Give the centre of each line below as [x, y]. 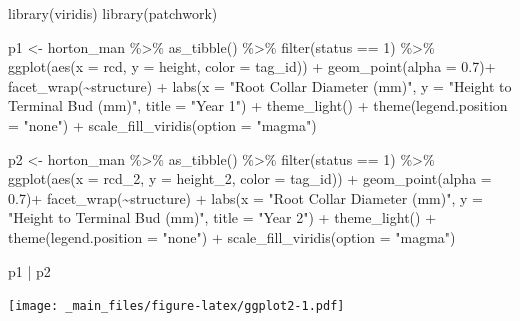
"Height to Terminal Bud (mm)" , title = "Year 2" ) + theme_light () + [222, 217]
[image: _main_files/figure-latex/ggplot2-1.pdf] [176, 306]
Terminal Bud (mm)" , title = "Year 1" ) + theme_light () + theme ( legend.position [258, 105]
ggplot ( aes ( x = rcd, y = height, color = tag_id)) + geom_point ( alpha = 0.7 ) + [252, 66]
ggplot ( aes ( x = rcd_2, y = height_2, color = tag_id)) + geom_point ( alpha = [250, 178]
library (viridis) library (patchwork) [113, 13]
